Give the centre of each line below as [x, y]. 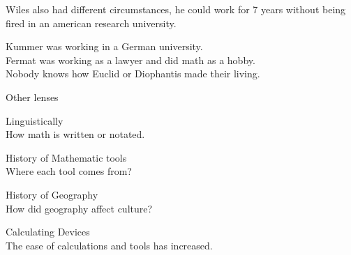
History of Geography [52, 194]
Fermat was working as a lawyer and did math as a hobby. [130, 60]
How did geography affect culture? [79, 208]
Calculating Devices [48, 232]
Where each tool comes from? [69, 171]
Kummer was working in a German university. [104, 46]
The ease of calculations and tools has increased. [109, 245]
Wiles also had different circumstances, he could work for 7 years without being [176, 9]
